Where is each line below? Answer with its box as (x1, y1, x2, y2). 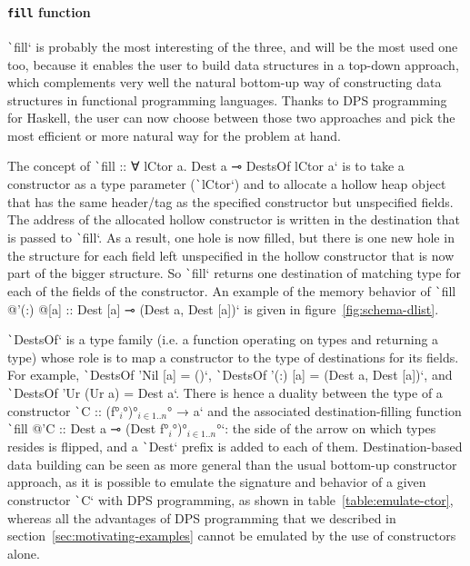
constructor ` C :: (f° (7, 401, 120, 420)
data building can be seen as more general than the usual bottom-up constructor (7, 454, 457, 473)
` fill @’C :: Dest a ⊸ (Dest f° (7, 419, 169, 438)
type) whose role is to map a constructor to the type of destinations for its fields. (7, 347, 459, 366)
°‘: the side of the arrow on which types (216, 419, 436, 438)
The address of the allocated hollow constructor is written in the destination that (7, 210, 460, 229)
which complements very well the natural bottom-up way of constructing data (7, 73, 442, 92)
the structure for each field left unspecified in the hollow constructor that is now (7, 245, 455, 264)
